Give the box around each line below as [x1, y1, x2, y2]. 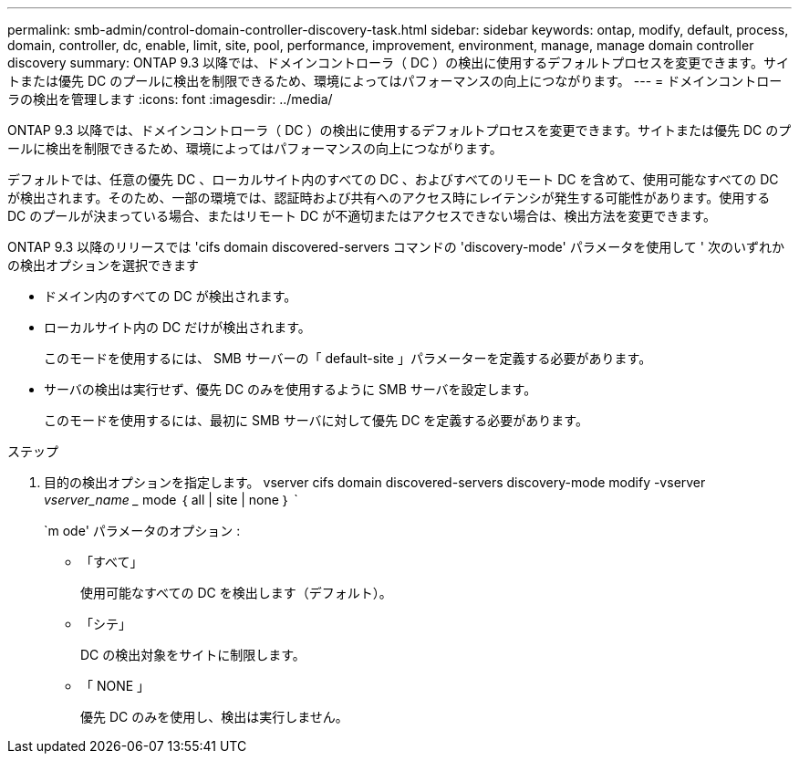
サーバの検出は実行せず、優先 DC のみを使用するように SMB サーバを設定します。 [44, 381, 537, 397]
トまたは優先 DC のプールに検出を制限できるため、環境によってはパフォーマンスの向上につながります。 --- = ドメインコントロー [7, 73, 783, 89]
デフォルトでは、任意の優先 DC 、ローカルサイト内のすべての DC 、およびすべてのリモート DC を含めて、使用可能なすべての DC [7, 172, 779, 187]
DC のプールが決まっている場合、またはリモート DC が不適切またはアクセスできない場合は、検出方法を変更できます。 [7, 208, 717, 224]
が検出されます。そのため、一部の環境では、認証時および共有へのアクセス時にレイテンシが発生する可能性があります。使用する [7, 190, 771, 205]
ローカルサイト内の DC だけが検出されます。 [44, 319, 311, 335]
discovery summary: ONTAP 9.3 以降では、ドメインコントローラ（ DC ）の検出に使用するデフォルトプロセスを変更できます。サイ [7, 55, 789, 70]
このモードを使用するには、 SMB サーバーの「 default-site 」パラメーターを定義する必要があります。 [44, 350, 652, 366]
